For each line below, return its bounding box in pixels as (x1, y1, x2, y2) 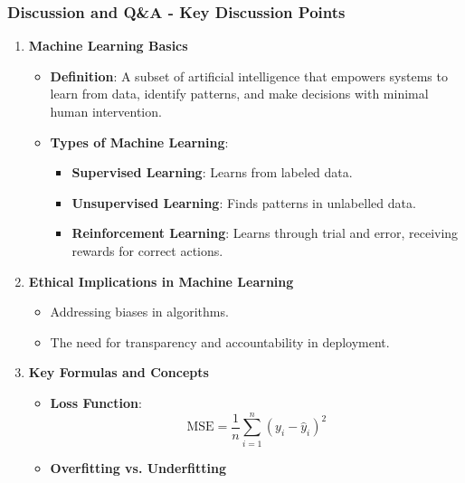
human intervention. (50, 102, 162, 120)
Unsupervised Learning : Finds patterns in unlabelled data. (71, 193, 416, 212)
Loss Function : (50, 393, 142, 412)
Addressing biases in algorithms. (50, 302, 229, 321)
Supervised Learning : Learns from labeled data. (71, 163, 353, 182)
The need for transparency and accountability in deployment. (50, 332, 390, 351)
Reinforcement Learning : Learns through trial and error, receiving (71, 223, 459, 242)
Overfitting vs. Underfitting (50, 458, 226, 477)
